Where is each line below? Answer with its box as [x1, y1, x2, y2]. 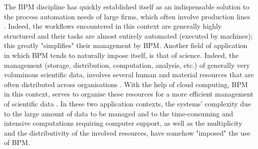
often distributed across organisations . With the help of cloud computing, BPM [4, 79, 248, 89]
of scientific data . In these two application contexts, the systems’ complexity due [4, 98, 251, 108]
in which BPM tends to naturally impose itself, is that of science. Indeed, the [4, 50, 239, 60]
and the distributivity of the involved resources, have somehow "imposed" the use [4, 127, 251, 138]
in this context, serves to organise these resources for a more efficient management [4, 89, 254, 99]
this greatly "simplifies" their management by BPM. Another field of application [4, 40, 248, 50]
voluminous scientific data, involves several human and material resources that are [4, 69, 254, 80]
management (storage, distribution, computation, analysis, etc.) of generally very [4, 59, 250, 70]
